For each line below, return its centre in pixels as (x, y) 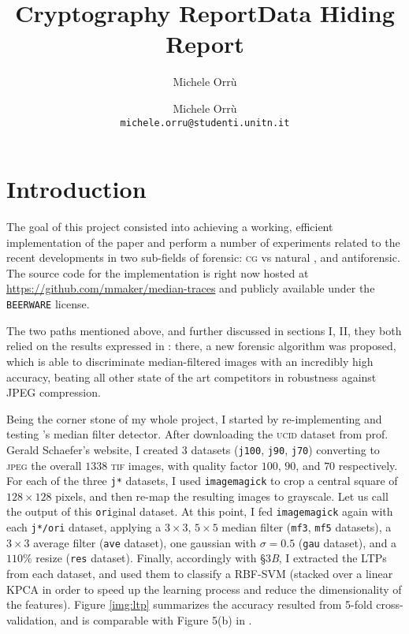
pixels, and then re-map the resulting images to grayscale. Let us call (222, 496)
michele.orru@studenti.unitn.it (205, 123)
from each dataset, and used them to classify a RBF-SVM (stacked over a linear (200, 573)
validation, (32, 619)
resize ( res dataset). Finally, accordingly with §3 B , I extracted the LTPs (211, 558)
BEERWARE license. (48, 304)
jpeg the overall (44, 465)
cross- (390, 604)
